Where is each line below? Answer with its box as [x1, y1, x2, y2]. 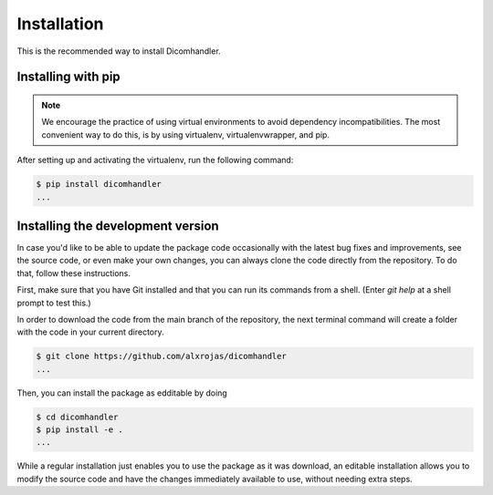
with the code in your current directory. [16, 326, 164, 337]
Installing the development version [16, 218, 219, 233]
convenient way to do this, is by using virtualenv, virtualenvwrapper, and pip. [41, 129, 330, 140]
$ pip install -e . [36, 425, 123, 435]
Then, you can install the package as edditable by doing [16, 387, 227, 398]
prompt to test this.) [16, 297, 91, 308]
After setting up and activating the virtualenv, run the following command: [16, 155, 294, 166]
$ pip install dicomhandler [36, 179, 162, 190]
